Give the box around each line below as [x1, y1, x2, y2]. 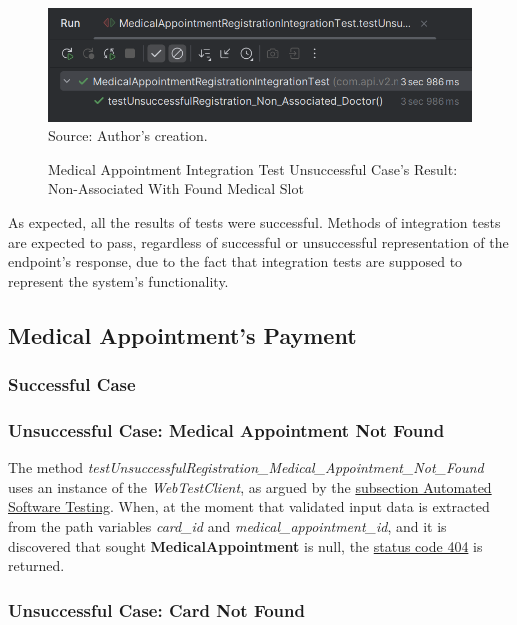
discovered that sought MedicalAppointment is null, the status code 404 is [8, 535, 483, 556]
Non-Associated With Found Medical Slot [48, 178, 304, 199]
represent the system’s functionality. [8, 270, 229, 291]
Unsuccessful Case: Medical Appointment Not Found [8, 417, 445, 442]
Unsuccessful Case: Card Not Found [8, 597, 305, 622]
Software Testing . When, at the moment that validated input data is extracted [8, 496, 490, 517]
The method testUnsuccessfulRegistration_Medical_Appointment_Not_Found [8, 457, 484, 478]
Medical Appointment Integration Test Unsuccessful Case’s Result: [48, 158, 458, 179]
